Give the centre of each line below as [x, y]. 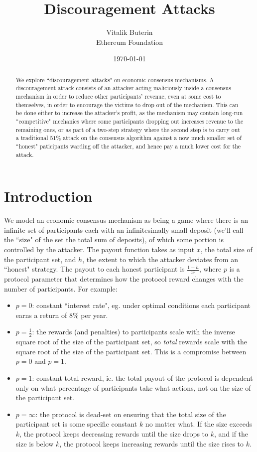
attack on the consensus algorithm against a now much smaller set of [152, 138]
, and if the [231, 433]
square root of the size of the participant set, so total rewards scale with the [131, 342]
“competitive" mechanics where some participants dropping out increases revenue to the [129, 121]
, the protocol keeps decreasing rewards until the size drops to [114, 433]
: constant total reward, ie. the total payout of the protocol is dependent [142, 377]
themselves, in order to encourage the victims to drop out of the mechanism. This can [127, 104]
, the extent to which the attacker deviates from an [160, 259]
